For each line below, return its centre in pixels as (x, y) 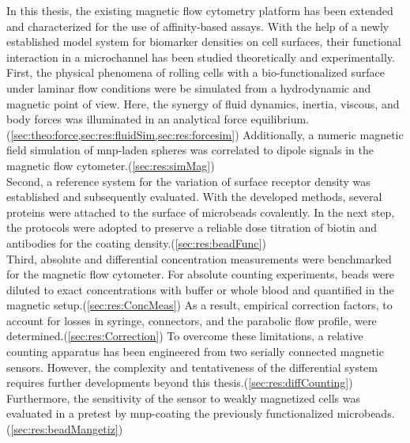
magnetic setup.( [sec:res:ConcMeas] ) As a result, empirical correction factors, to (199, 305)
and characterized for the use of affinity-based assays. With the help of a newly (198, 26)
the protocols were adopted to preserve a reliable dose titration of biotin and (192, 227)
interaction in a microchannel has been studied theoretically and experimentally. (201, 57)
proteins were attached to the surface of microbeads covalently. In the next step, (201, 212)
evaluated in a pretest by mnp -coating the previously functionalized (170, 413)
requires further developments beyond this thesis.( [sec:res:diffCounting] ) (180, 382)
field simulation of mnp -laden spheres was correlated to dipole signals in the (190, 150)
